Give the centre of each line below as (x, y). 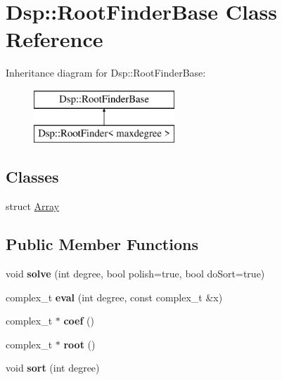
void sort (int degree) (53, 368)
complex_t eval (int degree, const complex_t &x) (114, 297)
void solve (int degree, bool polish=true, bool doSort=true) (135, 274)
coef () (79, 321)
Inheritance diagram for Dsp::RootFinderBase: (106, 73)
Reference (55, 39)
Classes (32, 177)
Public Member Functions (102, 244)
